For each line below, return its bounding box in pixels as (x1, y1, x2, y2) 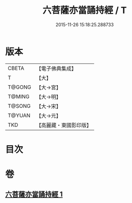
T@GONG (8, 84, 31, 91)
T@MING (8, 93, 30, 100)
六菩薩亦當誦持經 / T (42, 5, 127, 16)
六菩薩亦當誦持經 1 (5, 190, 63, 199)
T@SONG (8, 102, 31, 109)
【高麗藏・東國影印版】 (36, 121, 92, 128)
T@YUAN (8, 112, 31, 119)
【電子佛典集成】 (36, 65, 77, 72)
